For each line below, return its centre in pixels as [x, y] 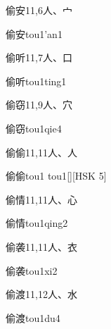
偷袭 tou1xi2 [32, 270]
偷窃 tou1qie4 [34, 128]
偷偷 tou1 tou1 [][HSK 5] [56, 176]
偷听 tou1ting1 [36, 81]
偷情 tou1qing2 [37, 223]
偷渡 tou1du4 [33, 317]
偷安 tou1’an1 [34, 33]
